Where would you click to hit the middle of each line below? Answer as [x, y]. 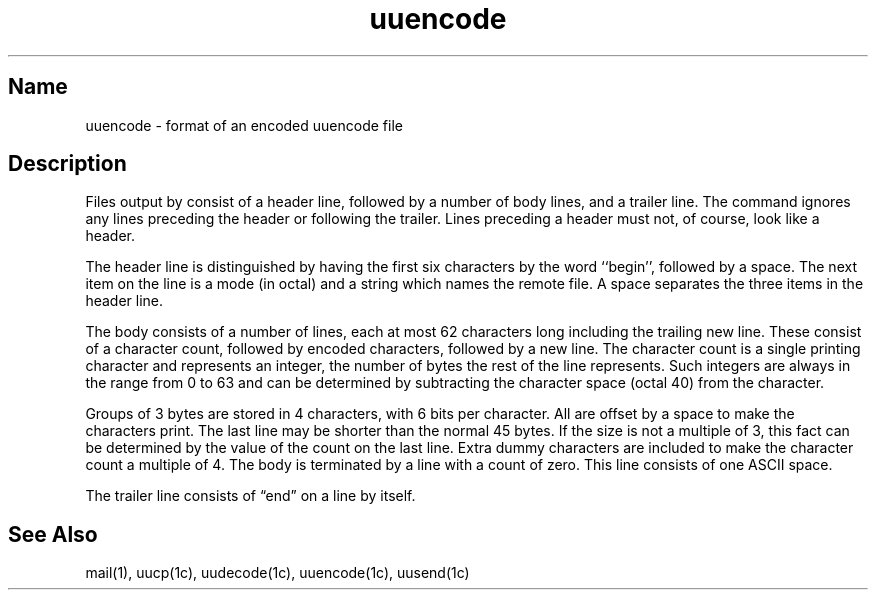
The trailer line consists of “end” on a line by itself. [250, 496]
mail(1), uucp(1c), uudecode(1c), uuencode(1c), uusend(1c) [277, 573]
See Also [53, 534]
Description [67, 164]
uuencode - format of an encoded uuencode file [244, 125]
